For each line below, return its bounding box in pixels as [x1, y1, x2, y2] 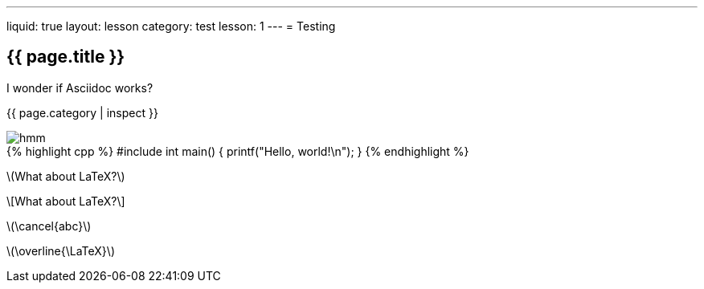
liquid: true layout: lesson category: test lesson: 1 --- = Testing [6, 19, 336, 33]
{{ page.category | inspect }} [6, 105, 158, 120]
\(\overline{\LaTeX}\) [6, 243, 115, 258]
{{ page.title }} [6, 47, 125, 67]
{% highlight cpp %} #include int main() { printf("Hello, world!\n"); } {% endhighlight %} [6, 144, 469, 158]
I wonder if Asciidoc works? [6, 80, 153, 95]
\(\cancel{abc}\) [6, 218, 92, 233]
